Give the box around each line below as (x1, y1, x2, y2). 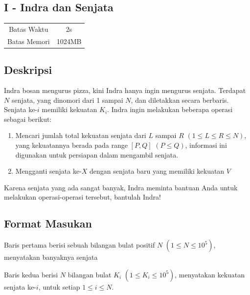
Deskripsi (4, 62, 52, 77)
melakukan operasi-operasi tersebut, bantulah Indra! (4, 192, 161, 202)
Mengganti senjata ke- (15, 166, 82, 176)
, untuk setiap (38, 281, 80, 292)
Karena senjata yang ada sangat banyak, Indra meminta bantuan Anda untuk (4, 182, 238, 192)
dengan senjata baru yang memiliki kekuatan (90, 166, 225, 176)
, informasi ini (185, 140, 227, 150)
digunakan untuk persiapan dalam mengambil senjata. (15, 149, 179, 159)
